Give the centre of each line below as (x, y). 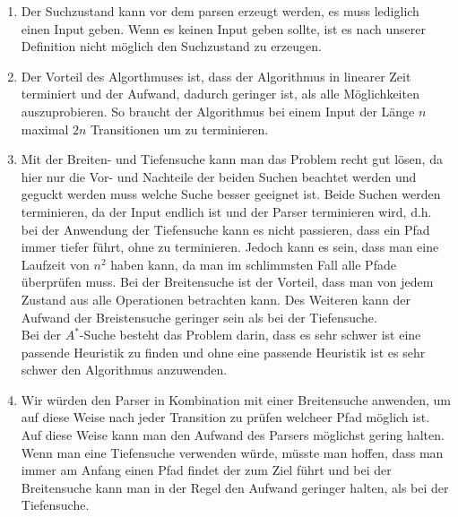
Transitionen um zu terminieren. (180, 129)
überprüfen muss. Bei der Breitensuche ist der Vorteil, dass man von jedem (227, 282)
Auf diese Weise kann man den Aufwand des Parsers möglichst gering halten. (233, 435)
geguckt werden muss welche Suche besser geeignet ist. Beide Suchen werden (231, 194)
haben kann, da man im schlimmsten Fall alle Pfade (253, 264)
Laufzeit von (55, 264)
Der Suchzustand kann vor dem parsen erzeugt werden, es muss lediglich (220, 11)
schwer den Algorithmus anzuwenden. (124, 370)
